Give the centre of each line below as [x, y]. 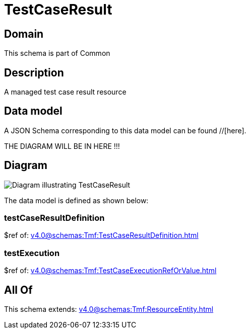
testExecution [32, 253]
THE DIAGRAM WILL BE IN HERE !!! [62, 146]
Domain [24, 34]
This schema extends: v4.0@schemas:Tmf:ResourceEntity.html [109, 309]
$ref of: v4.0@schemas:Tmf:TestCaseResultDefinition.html [101, 235]
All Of [18, 290]
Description [34, 72]
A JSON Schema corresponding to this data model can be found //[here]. [125, 130]
